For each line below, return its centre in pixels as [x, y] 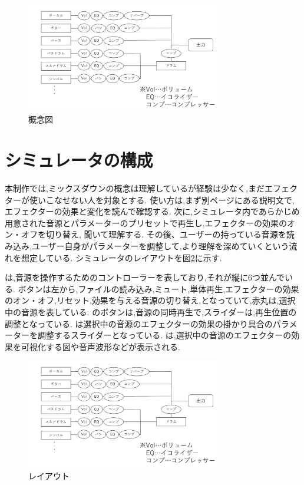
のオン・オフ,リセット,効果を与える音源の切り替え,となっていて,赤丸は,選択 [150, 300]
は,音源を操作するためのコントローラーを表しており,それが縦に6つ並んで [145, 277]
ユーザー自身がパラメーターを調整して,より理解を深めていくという [160, 245]
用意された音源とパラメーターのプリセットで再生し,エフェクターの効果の [146, 222]
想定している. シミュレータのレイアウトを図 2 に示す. [121, 257]
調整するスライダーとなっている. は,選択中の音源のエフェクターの [164, 335]
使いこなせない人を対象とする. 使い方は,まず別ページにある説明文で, [162, 199]
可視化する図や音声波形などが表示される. [100, 346]
